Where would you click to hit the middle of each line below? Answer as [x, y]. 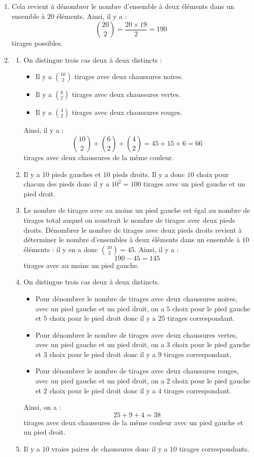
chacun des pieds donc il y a [66, 184]
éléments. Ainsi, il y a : [91, 16]
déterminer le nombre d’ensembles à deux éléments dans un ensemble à [132, 239]
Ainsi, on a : [42, 407]
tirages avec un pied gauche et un [194, 184]
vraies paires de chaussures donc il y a [110, 449]
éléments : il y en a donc [61, 249]
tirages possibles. [37, 43]
